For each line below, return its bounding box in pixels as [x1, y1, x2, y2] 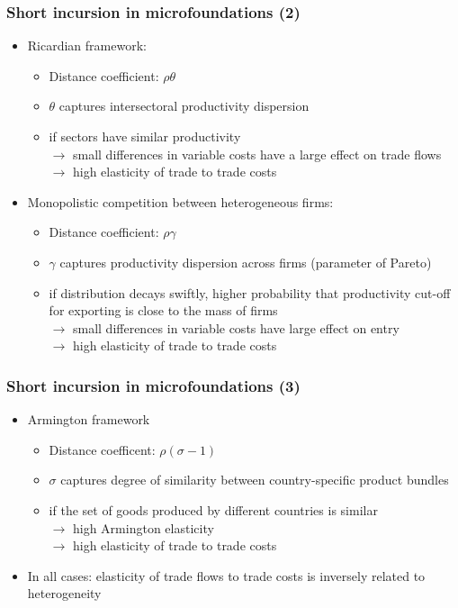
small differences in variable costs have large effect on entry [72, 318, 400, 337]
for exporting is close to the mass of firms [49, 301, 278, 320]
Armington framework [27, 410, 150, 429]
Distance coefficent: [49, 440, 156, 458]
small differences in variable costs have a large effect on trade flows [72, 144, 442, 163]
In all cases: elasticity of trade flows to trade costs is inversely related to [27, 566, 426, 585]
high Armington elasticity [72, 518, 214, 537]
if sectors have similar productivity [49, 127, 241, 145]
